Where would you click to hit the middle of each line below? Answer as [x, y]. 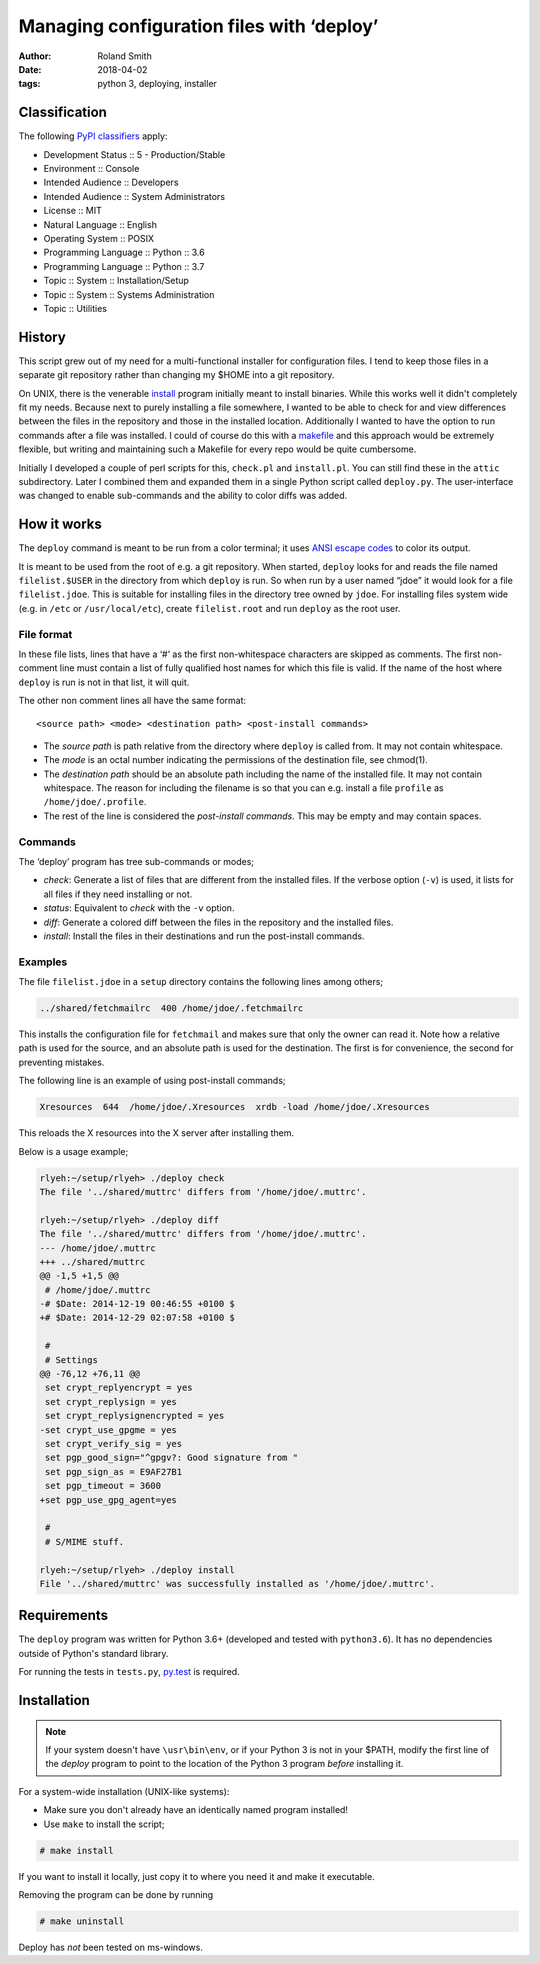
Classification [62, 112]
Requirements [63, 1615]
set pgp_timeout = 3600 [103, 1486]
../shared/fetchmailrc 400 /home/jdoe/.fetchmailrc [171, 1008]
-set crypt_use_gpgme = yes [108, 1429]
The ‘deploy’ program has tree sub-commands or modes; [136, 861]
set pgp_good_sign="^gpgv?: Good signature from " [172, 1458]
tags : [29, 84]
